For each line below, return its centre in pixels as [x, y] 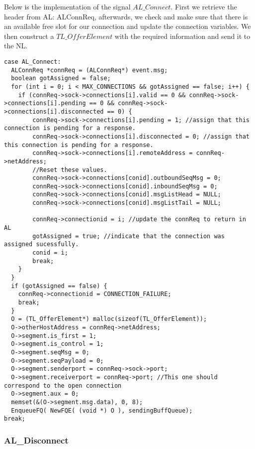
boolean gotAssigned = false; [61, 78]
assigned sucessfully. [42, 244]
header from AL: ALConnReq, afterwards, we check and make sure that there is [126, 16]
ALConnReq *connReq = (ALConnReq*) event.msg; [89, 70]
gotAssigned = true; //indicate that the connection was [128, 236]
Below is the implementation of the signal [67, 6]
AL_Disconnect [36, 440]
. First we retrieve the [204, 6]
